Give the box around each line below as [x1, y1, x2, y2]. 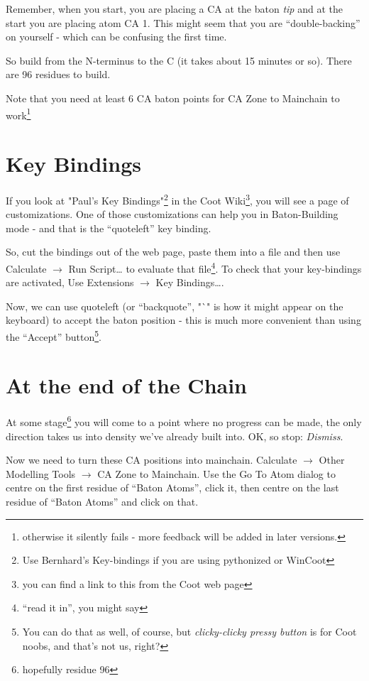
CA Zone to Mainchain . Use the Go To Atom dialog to [97, 466, 336, 481]
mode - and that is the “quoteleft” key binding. [6, 220, 211, 235]
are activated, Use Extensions [6, 275, 134, 290]
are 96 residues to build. [6, 67, 111, 82]
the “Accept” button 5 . [6, 327, 101, 344]
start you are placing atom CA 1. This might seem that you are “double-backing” [6, 15, 360, 30]
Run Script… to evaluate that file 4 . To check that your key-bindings [68, 258, 362, 276]
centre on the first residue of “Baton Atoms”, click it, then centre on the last [6, 480, 339, 495]
